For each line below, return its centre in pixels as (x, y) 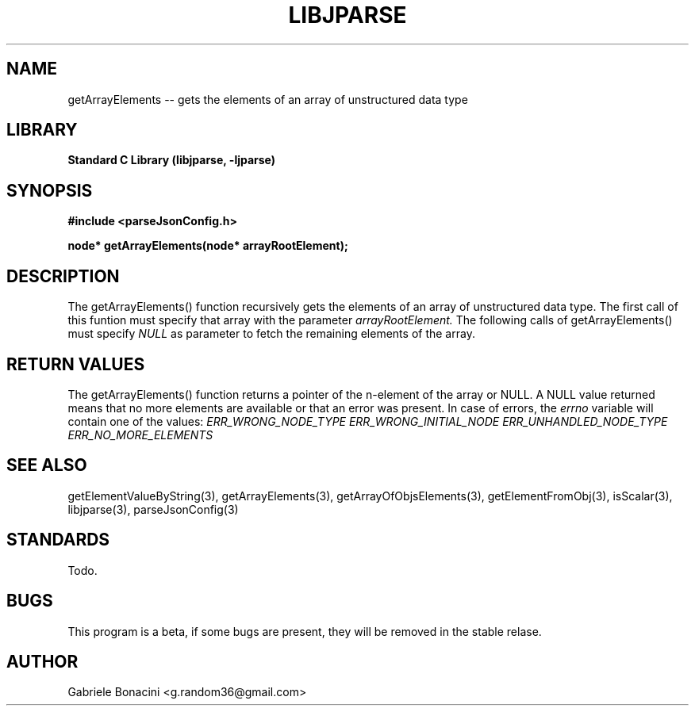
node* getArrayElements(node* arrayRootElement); (208, 246)
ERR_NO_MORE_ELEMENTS (140, 434)
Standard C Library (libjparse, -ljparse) (172, 160)
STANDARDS (58, 540)
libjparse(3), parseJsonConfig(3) (153, 509)
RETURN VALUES (76, 364)
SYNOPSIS (50, 190)
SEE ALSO (47, 465)
